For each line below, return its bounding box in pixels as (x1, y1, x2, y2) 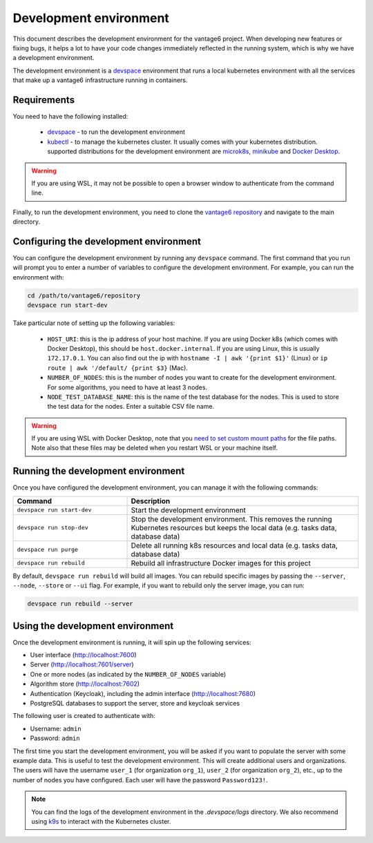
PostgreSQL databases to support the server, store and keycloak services (30, 699, 240, 707)
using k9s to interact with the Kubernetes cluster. (31, 817, 171, 825)
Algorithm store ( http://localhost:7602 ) (30, 680, 140, 688)
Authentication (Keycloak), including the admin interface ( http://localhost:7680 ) (30, 689, 256, 697)
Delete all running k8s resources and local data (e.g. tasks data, (131, 541, 338, 550)
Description (131, 496, 171, 505)
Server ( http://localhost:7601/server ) (30, 660, 134, 669)
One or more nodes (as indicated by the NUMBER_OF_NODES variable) (30, 670, 227, 678)
